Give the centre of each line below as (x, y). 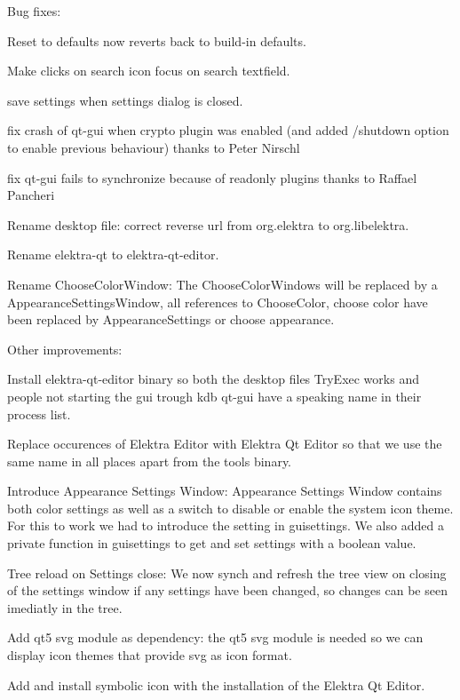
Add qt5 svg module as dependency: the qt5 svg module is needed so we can (215, 637)
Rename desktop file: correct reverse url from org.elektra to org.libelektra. (208, 224)
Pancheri (31, 195)
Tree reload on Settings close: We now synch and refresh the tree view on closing (227, 573)
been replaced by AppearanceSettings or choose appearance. (171, 319)
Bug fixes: (34, 11)
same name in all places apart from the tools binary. (150, 461)
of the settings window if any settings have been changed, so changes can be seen (227, 590)
